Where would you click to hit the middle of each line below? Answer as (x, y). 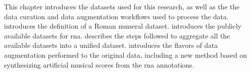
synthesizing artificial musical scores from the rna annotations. (99, 64)
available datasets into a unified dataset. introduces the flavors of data (111, 45)
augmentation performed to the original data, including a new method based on (125, 55)
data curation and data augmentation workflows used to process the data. (116, 16)
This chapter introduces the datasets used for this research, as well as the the (122, 6)
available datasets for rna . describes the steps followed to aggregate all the (117, 35)
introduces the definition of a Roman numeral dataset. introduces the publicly (123, 26)
